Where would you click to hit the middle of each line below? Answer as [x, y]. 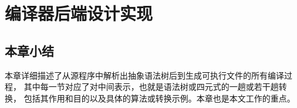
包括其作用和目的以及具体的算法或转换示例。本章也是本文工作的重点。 [159, 98]
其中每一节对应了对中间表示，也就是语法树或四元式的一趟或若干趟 [151, 87]
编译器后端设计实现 [79, 13]
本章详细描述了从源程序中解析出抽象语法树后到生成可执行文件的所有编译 [144, 75]
